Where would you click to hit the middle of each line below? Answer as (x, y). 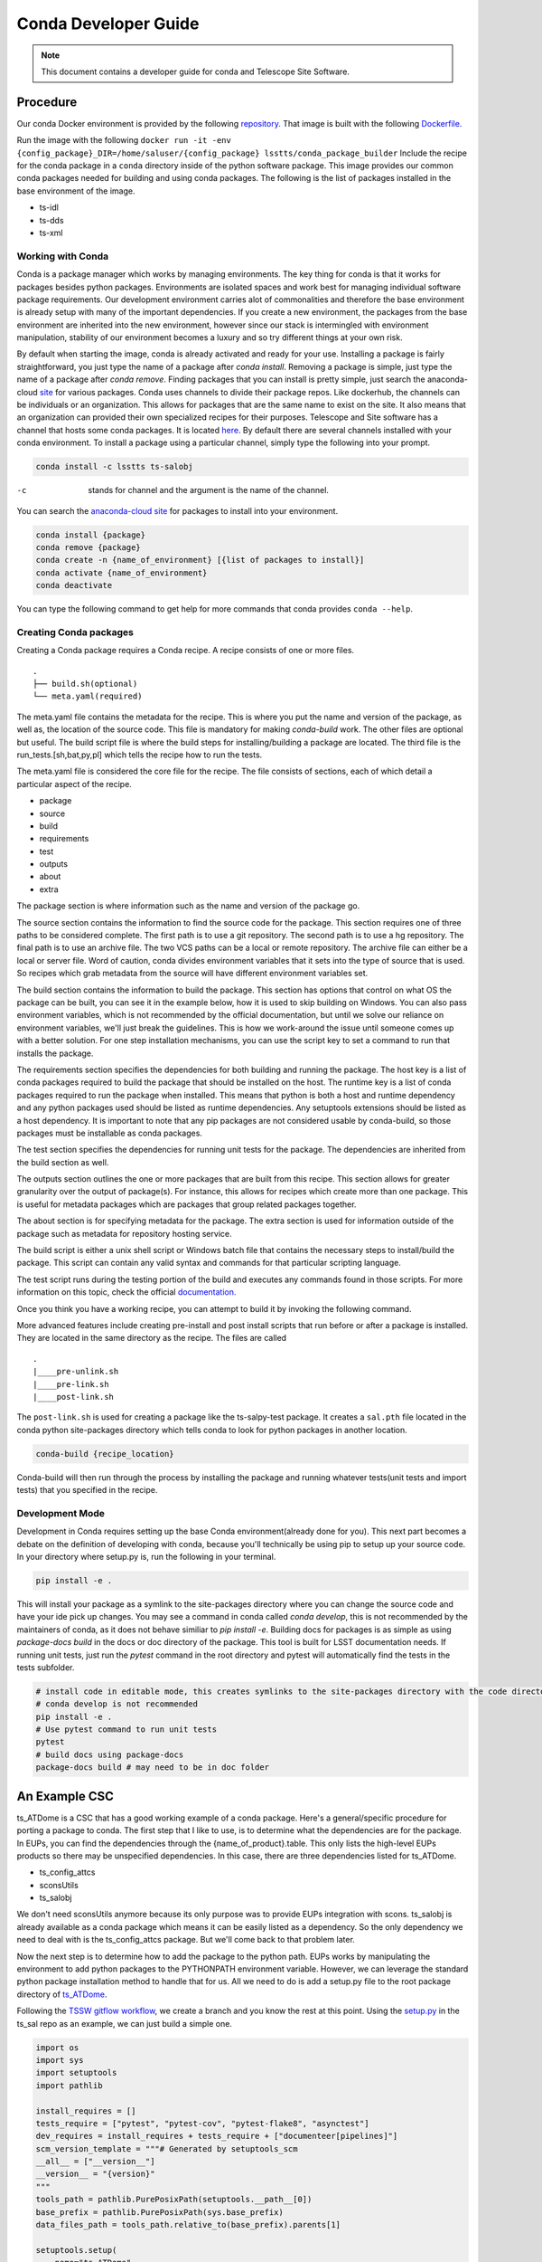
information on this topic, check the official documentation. (126, 1292)
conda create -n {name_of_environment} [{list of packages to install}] (200, 560)
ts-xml (51, 233)
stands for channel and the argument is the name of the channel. (209, 490)
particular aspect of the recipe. (75, 784)
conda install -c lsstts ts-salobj (114, 467)
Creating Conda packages (75, 632)
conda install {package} (91, 535)
